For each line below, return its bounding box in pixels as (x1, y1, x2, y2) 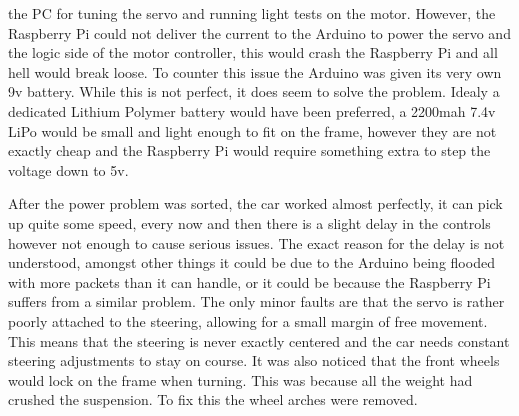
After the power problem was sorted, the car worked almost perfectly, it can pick (8, 193, 503, 214)
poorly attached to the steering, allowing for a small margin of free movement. (8, 310, 488, 331)
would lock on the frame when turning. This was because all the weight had (8, 369, 473, 390)
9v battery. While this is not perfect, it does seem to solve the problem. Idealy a (8, 81, 500, 102)
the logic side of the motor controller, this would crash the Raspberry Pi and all (8, 42, 498, 63)
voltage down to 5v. (8, 159, 129, 180)
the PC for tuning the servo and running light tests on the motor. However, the (8, 3, 496, 23)
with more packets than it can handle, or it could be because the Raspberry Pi (8, 271, 491, 292)
